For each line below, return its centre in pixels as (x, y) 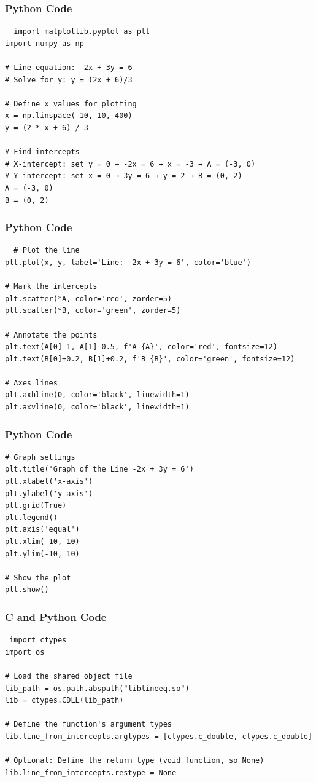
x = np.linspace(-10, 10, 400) (69, 116)
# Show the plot (38, 578)
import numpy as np (44, 43)
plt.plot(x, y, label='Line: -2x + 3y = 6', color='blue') (128, 262)
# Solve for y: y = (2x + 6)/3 (69, 80)
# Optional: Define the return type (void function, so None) (135, 761)
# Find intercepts (42, 152)
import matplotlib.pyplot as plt (82, 32)
